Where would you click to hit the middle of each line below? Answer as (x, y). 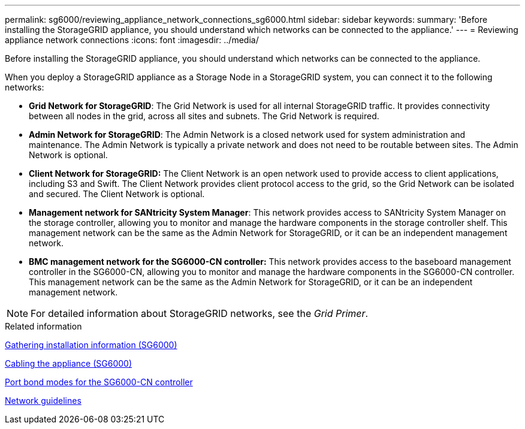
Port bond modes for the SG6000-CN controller (99, 382)
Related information (43, 326)
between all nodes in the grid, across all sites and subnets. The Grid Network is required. (204, 116)
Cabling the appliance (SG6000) (69, 363)
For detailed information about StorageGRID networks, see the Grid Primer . (200, 313)
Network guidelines (43, 401)
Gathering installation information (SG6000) (91, 345)
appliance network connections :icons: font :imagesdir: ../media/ (132, 40)
